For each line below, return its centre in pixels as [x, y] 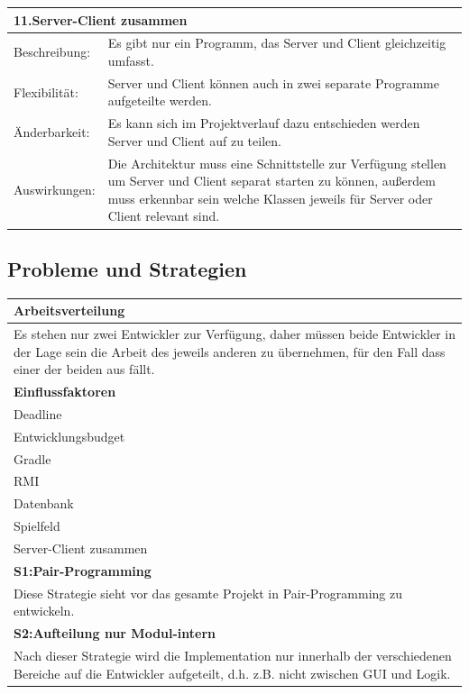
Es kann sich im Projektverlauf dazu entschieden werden [264, 123]
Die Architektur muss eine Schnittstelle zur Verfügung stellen [277, 163]
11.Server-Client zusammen [101, 19]
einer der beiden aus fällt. [84, 369]
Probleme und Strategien [127, 268]
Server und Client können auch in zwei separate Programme [273, 82]
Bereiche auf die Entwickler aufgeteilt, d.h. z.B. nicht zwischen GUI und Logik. [232, 673]
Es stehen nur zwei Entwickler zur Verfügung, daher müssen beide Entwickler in [234, 334]
